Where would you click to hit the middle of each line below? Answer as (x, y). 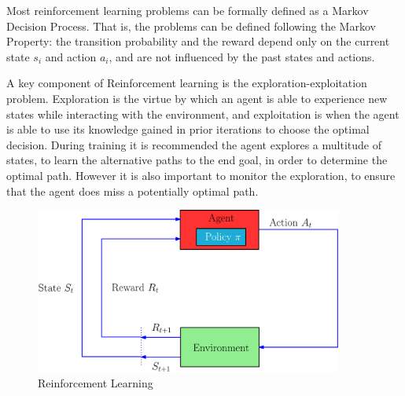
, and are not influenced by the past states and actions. (242, 56)
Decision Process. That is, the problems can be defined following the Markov (191, 26)
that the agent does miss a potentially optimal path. (133, 191)
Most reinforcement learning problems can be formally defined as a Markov (188, 10)
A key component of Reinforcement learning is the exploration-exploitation (187, 83)
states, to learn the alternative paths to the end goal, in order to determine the (197, 160)
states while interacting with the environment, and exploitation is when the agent (203, 114)
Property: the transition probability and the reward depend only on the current (198, 41)
